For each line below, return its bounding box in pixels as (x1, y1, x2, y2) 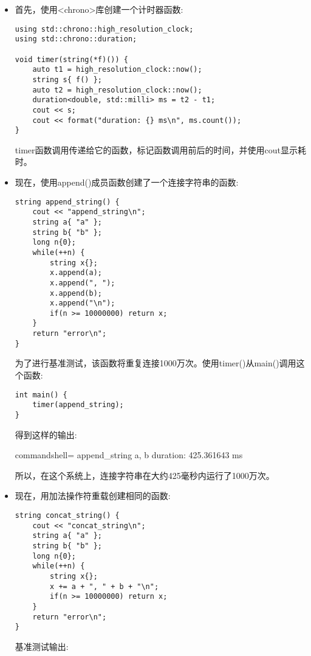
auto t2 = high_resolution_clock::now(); (32, 85, 202, 94)
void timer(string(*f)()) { (15, 55, 128, 64)
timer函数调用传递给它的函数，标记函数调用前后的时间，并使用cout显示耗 (15, 143, 306, 156)
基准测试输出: (15, 640, 69, 652)
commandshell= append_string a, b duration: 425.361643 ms (15, 448, 243, 461)
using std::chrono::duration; (15, 35, 137, 44)
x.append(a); (50, 268, 102, 277)
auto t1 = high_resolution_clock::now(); (32, 65, 202, 74)
